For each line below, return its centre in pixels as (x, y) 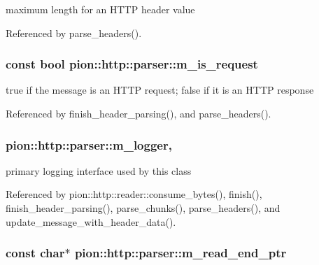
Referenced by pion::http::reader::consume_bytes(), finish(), (134, 194)
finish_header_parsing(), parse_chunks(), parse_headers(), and (143, 208)
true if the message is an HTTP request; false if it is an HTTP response (160, 90)
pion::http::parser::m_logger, (89, 144)
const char (35, 253)
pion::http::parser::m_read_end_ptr (180, 253)
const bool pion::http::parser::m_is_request (132, 64)
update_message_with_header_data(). (91, 221)
